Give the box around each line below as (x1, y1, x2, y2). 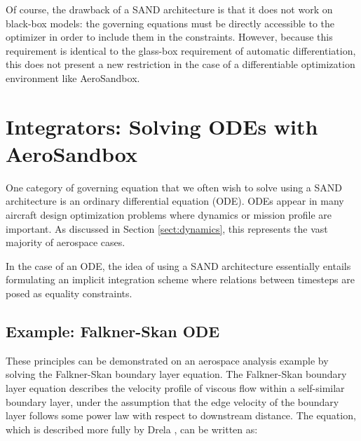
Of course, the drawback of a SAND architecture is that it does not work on (6, 2, 333, 16)
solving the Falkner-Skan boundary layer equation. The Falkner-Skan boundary (6, 367, 347, 381)
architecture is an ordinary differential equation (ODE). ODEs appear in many (6, 194, 344, 208)
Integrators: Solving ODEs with (6, 111, 318, 140)
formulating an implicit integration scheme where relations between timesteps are (6, 272, 355, 287)
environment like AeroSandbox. (6, 70, 140, 85)
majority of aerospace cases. (6, 235, 125, 250)
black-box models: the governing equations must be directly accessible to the (6, 15, 335, 30)
